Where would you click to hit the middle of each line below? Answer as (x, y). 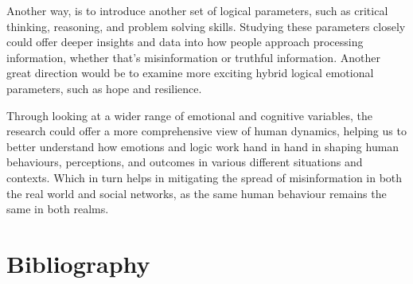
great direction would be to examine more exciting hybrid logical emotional (190, 73)
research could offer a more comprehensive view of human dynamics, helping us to (206, 131)
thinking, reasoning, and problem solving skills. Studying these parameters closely (206, 26)
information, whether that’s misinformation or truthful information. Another (193, 57)
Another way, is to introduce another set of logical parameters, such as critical (197, 10)
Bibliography (78, 263)
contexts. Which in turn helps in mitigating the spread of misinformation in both (205, 177)
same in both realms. (58, 209)
